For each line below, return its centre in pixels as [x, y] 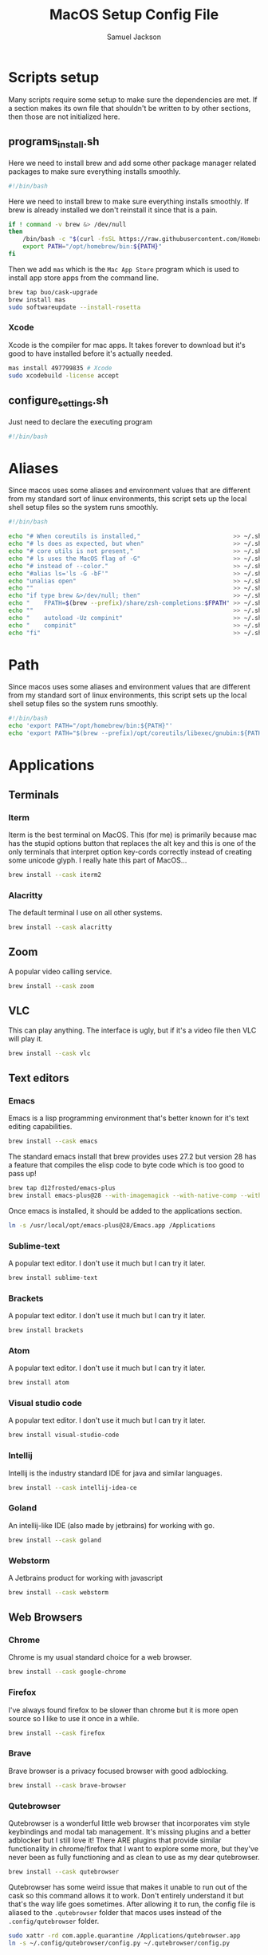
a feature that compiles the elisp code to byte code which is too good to [126, 1165]
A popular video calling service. [60, 971]
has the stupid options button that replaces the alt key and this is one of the [132, 843]
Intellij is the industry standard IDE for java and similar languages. [115, 1473]
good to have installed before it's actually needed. [91, 353]
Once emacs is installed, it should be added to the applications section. [125, 1211]
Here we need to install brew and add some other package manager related [132, 163]
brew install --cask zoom [51, 986]
